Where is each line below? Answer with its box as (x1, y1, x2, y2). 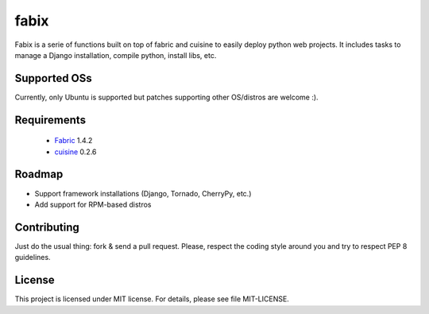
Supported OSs (14, 72, 93, 85)
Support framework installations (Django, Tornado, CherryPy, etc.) (34, 188, 252, 198)
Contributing (14, 220, 79, 234)
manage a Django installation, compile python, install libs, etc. (14, 50, 217, 60)
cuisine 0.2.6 (54, 147, 97, 157)
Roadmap (14, 168, 64, 181)
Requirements (14, 113, 87, 126)
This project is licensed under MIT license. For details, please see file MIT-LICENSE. (14, 294, 289, 304)
